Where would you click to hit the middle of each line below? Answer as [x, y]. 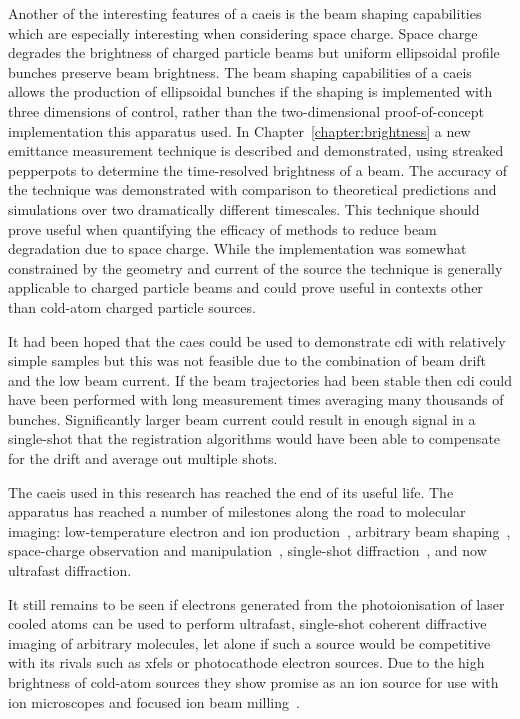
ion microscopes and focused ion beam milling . [154, 701]
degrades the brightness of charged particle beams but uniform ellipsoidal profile [254, 52]
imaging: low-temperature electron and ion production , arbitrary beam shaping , [259, 530]
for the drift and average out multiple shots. [143, 458]
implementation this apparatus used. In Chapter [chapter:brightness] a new [239, 130]
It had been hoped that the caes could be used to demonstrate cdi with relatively [257, 340]
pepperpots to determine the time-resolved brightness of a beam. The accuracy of [258, 169]
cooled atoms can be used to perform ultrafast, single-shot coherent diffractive [247, 623]
